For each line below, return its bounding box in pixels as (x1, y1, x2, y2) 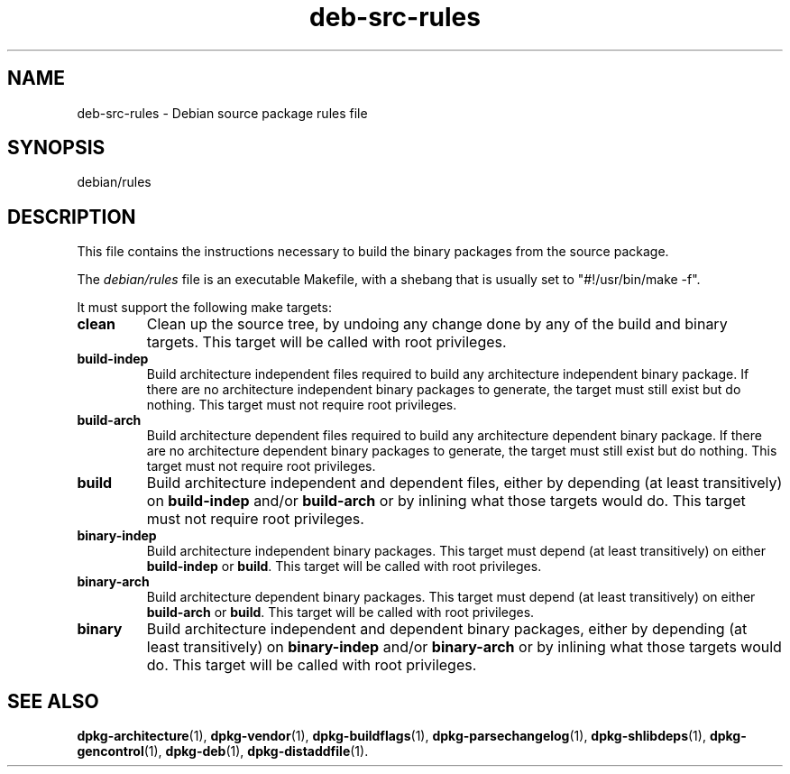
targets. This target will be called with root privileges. (146, 333, 507, 352)
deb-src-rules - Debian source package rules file (77, 105, 368, 121)
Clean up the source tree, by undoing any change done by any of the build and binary (146, 315, 728, 334)
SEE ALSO (7, 689, 99, 713)
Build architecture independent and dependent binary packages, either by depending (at (146, 620, 748, 639)
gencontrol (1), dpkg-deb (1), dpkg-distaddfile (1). (77, 743, 369, 760)
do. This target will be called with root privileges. (146, 656, 477, 675)
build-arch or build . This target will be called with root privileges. (146, 604, 535, 621)
